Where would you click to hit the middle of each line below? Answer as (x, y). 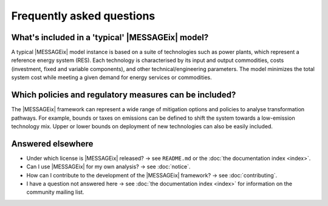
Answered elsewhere (52, 144)
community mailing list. (55, 192)
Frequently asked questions (83, 16)
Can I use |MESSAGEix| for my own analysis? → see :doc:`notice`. (108, 167)
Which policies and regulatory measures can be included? (124, 95)
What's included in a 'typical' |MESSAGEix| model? (110, 37)
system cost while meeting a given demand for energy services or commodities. (111, 77)
